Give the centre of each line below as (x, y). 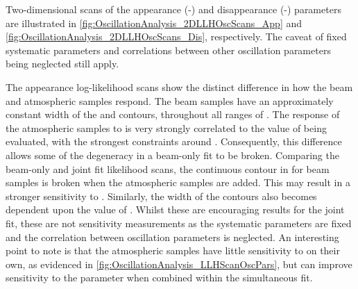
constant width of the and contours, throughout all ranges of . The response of (173, 114)
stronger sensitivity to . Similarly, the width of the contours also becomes (161, 196)
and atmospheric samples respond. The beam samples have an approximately (170, 100)
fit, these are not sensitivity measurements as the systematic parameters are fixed (179, 223)
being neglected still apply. (62, 64)
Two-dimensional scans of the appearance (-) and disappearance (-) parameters (173, 9)
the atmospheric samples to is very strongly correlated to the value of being (166, 127)
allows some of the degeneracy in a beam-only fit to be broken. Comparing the (172, 155)
